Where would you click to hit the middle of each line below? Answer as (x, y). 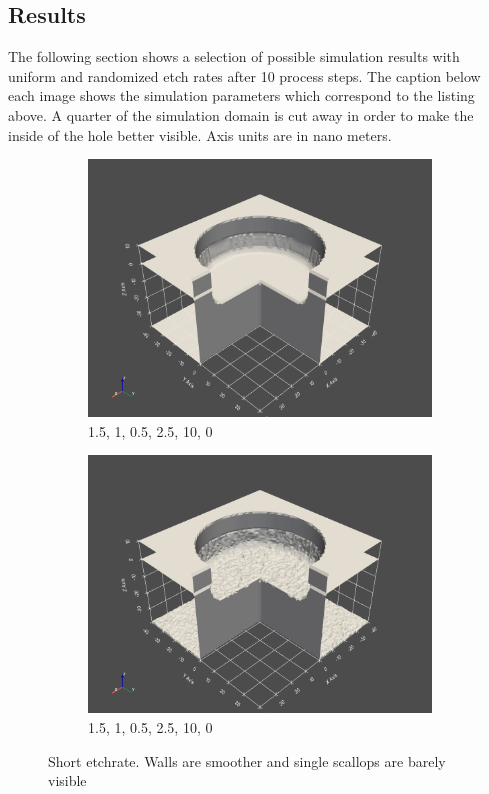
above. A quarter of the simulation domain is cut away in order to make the (241, 114)
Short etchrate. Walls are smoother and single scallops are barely (247, 760)
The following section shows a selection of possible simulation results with (234, 56)
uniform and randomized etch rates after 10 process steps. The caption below (244, 75)
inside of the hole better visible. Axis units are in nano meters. (200, 134)
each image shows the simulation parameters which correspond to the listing (241, 95)
